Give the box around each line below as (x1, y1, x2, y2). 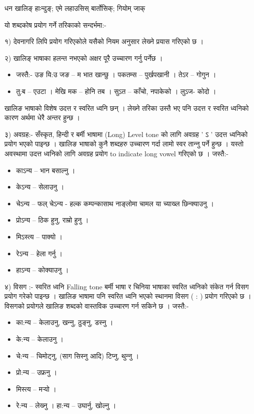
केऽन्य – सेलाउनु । (16, 182, 64, 192)
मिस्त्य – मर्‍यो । (16, 383, 57, 394)
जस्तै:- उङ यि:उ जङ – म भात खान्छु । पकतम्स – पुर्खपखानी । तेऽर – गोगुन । (16, 69, 217, 80)
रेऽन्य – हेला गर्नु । (16, 248, 63, 258)
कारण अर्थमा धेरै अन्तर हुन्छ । (4, 112, 80, 123)
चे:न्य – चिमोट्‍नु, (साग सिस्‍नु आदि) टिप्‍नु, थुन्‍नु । (16, 350, 139, 361)
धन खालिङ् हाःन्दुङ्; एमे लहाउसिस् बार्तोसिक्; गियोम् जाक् (4, 3, 145, 13)
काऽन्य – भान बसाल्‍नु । (16, 165, 75, 175)
